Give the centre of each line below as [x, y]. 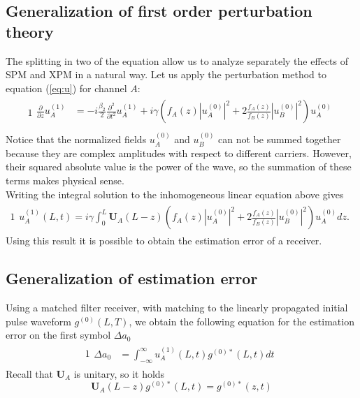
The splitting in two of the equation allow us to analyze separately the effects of [177, 60]
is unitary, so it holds [119, 373]
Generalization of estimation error [132, 278]
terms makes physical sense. [65, 180]
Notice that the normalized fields [76, 139]
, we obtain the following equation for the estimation [242, 321]
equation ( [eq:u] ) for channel [66, 88]
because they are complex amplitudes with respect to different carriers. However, [179, 153]
